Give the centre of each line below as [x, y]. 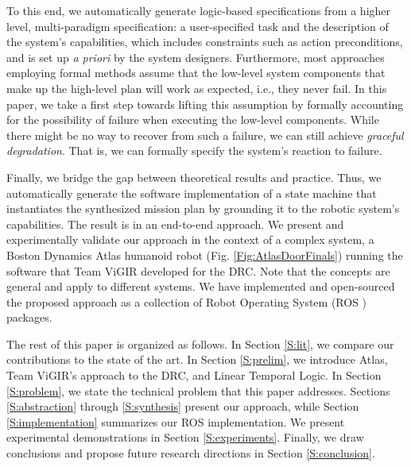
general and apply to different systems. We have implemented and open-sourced [201, 286]
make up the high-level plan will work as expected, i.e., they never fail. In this [197, 88]
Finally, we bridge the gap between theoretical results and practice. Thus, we [194, 177]
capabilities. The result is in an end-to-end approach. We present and [175, 224]
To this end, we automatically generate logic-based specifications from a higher [199, 10]
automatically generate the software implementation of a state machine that [192, 193]
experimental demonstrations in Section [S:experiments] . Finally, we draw [185, 437]
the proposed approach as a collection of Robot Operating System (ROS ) [187, 301]
